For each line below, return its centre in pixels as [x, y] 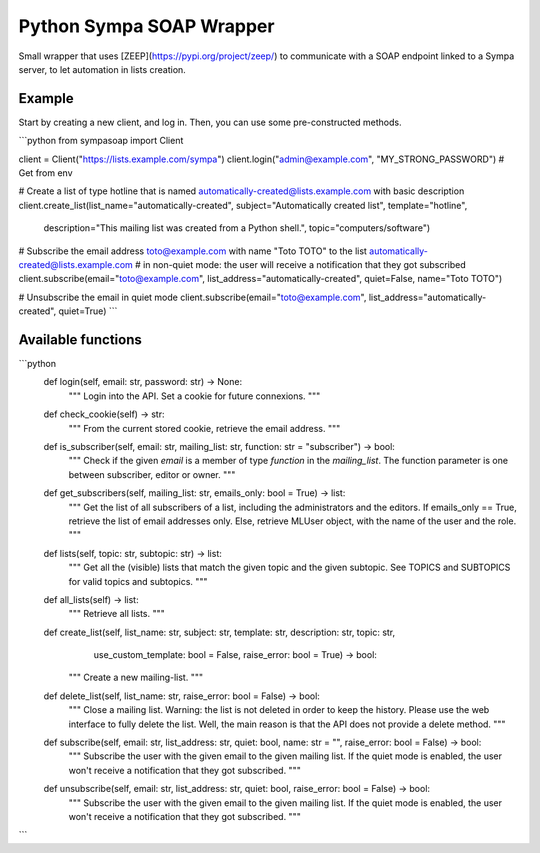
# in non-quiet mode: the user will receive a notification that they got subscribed [300, 264]
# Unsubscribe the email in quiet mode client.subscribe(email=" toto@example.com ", [192, 297]
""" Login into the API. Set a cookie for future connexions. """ [194, 396]
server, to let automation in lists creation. [102, 69]
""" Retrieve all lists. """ [116, 614]
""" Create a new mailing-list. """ [136, 677]
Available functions [80, 339]
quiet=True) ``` [88, 311]
